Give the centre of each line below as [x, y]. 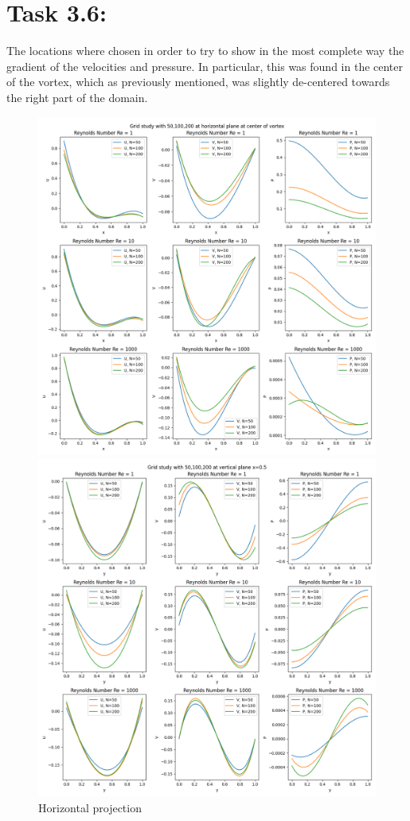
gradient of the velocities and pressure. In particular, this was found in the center [205, 66]
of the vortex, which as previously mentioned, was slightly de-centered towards [198, 82]
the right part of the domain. [77, 97]
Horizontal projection [90, 807]
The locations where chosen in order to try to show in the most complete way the [205, 51]
